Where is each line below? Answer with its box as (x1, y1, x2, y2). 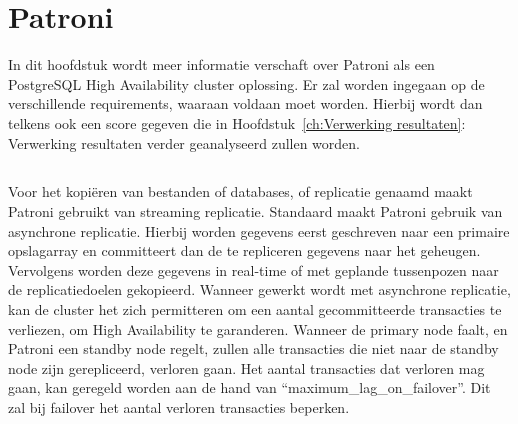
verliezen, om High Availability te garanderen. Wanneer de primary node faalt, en (8, 318, 508, 339)
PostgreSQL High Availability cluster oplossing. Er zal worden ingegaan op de (8, 73, 485, 94)
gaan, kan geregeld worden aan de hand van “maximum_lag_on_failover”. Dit (8, 377, 491, 398)
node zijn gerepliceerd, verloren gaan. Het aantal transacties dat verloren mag (8, 357, 485, 378)
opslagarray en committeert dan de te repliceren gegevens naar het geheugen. (8, 240, 481, 261)
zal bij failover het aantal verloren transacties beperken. (8, 397, 350, 418)
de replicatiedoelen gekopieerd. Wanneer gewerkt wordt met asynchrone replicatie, (8, 279, 511, 300)
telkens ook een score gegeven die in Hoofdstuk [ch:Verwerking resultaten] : (8, 112, 466, 133)
